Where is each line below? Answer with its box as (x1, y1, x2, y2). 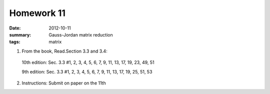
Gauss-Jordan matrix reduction (48, 31, 113, 37)
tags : (9, 39, 20, 45)
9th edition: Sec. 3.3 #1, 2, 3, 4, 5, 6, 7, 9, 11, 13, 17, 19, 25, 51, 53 (21, 68, 152, 74)
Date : (9, 25, 21, 31)
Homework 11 (9, 7, 66, 18)
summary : (9, 31, 31, 37)
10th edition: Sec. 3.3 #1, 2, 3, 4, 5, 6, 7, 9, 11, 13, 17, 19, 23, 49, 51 (21, 59, 154, 65)
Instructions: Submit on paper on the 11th (21, 80, 106, 86)
